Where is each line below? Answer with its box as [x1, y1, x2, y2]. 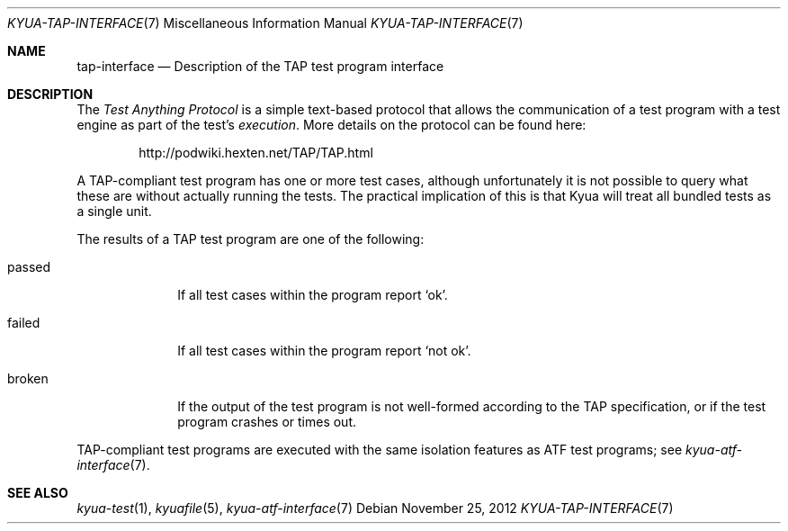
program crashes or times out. [177, 414, 357, 429]
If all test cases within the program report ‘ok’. [177, 287, 448, 302]
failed [7, 315, 40, 330]
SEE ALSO [7, 485, 68, 500]
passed [7, 259, 51, 274]
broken [7, 371, 49, 386]
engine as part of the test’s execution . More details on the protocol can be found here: [76, 117, 587, 132]
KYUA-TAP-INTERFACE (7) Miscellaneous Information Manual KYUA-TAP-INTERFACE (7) [7, 15, 524, 31]
